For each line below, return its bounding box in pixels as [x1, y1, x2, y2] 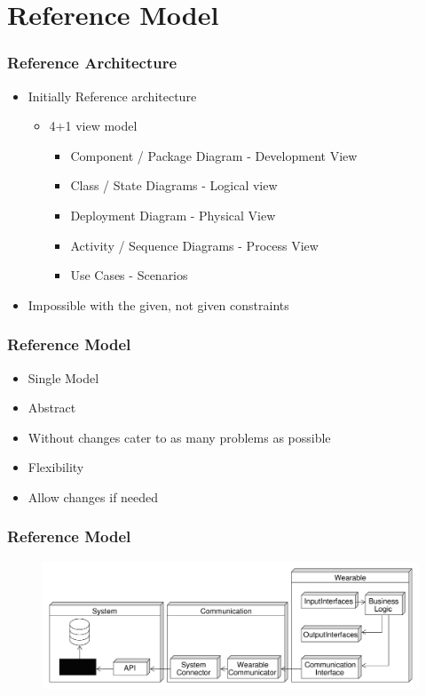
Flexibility [28, 458, 84, 476]
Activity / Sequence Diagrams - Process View [70, 236, 319, 254]
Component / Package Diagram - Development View [70, 146, 358, 164]
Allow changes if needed [28, 487, 159, 506]
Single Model [28, 368, 99, 387]
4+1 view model [49, 116, 138, 135]
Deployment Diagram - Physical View [70, 205, 276, 224]
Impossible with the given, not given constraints [28, 295, 289, 314]
